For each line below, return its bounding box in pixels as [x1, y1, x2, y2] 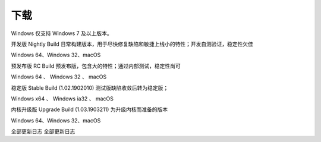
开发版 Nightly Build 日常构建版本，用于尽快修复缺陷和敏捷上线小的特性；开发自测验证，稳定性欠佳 [11, 40, 254, 48]
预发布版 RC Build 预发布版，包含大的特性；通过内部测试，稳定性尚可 [11, 62, 181, 70]
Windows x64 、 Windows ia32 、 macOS [11, 95, 114, 102]
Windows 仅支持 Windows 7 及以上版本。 [11, 30, 112, 37]
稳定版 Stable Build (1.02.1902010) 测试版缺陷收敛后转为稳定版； [11, 84, 169, 91]
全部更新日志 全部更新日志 [11, 128, 75, 135]
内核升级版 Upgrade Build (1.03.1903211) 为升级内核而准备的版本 [11, 106, 168, 113]
